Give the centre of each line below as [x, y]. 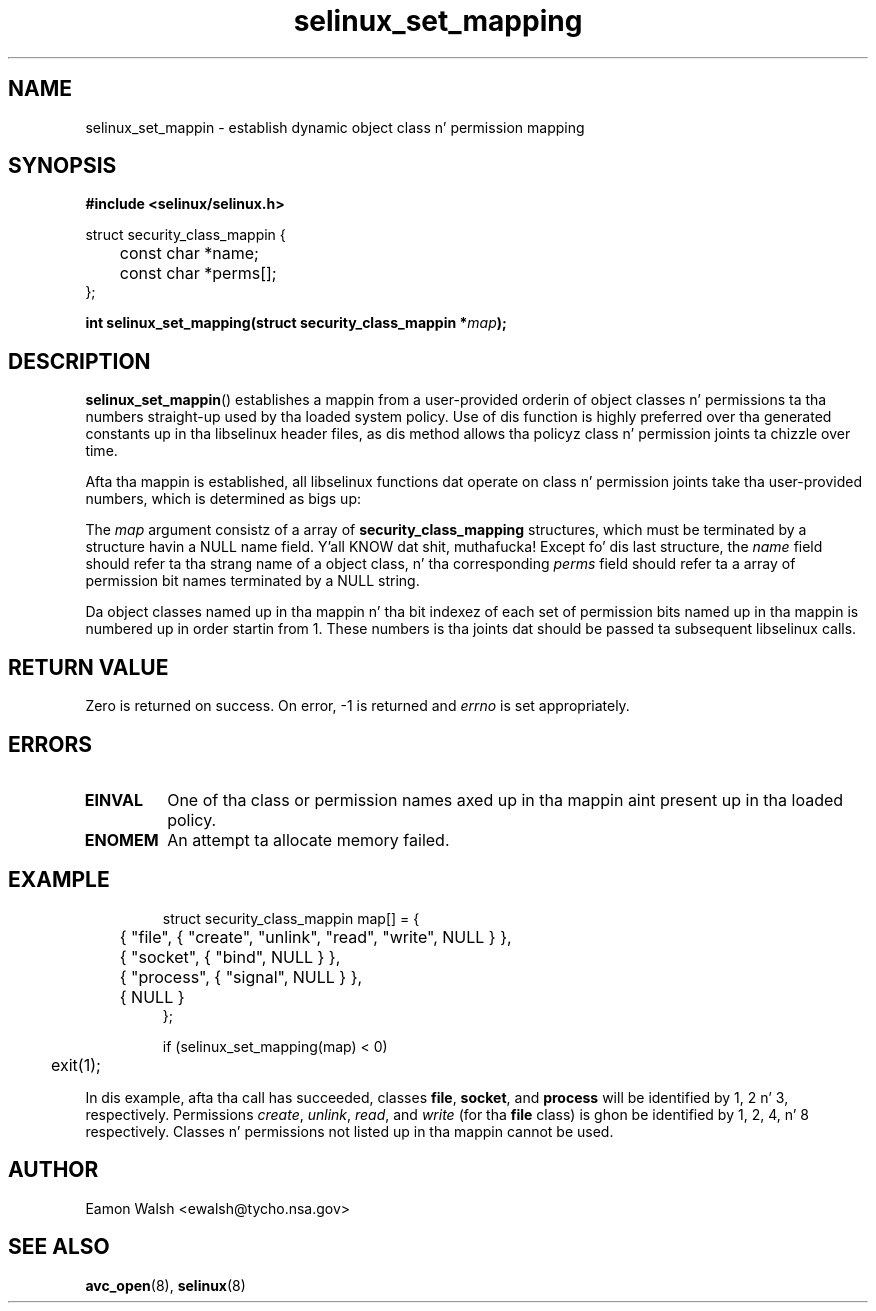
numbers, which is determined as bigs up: [223, 499]
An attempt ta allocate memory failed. [308, 839]
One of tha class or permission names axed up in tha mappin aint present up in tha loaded [505, 799]
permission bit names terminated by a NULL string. [252, 581]
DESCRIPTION [79, 361]
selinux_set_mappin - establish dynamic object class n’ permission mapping [335, 127]
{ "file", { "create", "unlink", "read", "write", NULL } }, [315, 936]
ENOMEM [121, 839]
